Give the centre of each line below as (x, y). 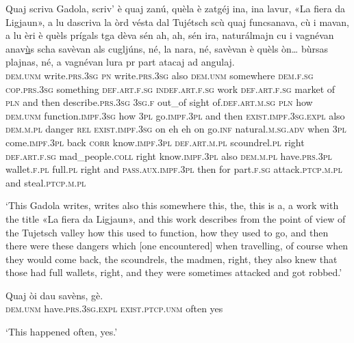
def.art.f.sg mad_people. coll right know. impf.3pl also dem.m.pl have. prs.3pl (169, 155)
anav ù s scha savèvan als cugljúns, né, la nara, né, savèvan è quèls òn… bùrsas (167, 48)
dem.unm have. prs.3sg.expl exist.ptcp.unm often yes (114, 308)
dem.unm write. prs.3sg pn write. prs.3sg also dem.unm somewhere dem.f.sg (160, 75)
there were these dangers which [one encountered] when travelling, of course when (177, 246)
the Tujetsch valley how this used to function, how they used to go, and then (167, 232)
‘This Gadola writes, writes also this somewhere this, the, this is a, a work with (172, 205)
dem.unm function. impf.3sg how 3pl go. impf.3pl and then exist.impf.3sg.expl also (175, 115)
